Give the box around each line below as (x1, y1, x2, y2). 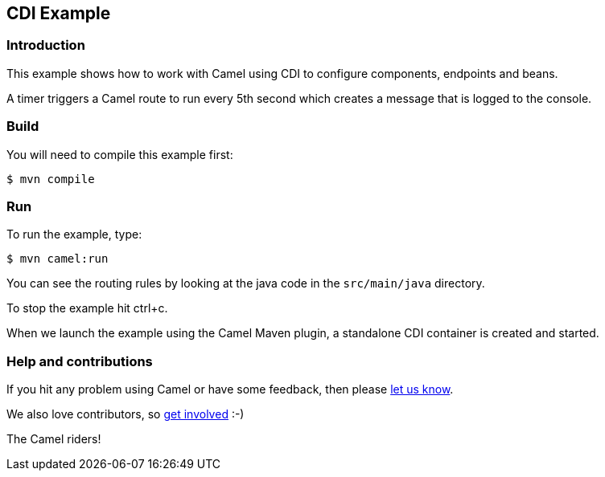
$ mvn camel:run (6, 252, 109, 266)
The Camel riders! (6, 432, 101, 446)
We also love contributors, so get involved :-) (6, 407, 245, 422)
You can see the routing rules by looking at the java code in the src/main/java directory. (6, 276, 485, 291)
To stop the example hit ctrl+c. (6, 301, 168, 316)
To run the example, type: (6, 227, 142, 242)
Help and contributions (6, 353, 153, 369)
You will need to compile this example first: (6, 147, 233, 161)
